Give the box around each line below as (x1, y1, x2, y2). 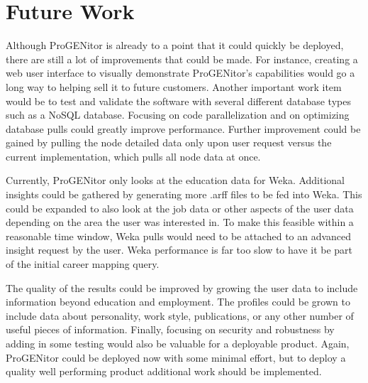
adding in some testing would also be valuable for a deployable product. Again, (6, 336, 350, 350)
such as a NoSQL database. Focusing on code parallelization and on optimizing (6, 107, 350, 122)
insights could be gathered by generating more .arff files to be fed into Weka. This (6, 187, 362, 202)
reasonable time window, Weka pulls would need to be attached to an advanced (6, 228, 352, 243)
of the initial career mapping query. (6, 257, 160, 271)
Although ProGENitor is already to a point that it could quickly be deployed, (6, 38, 344, 53)
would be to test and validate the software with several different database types (6, 93, 351, 108)
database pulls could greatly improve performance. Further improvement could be (6, 121, 361, 136)
